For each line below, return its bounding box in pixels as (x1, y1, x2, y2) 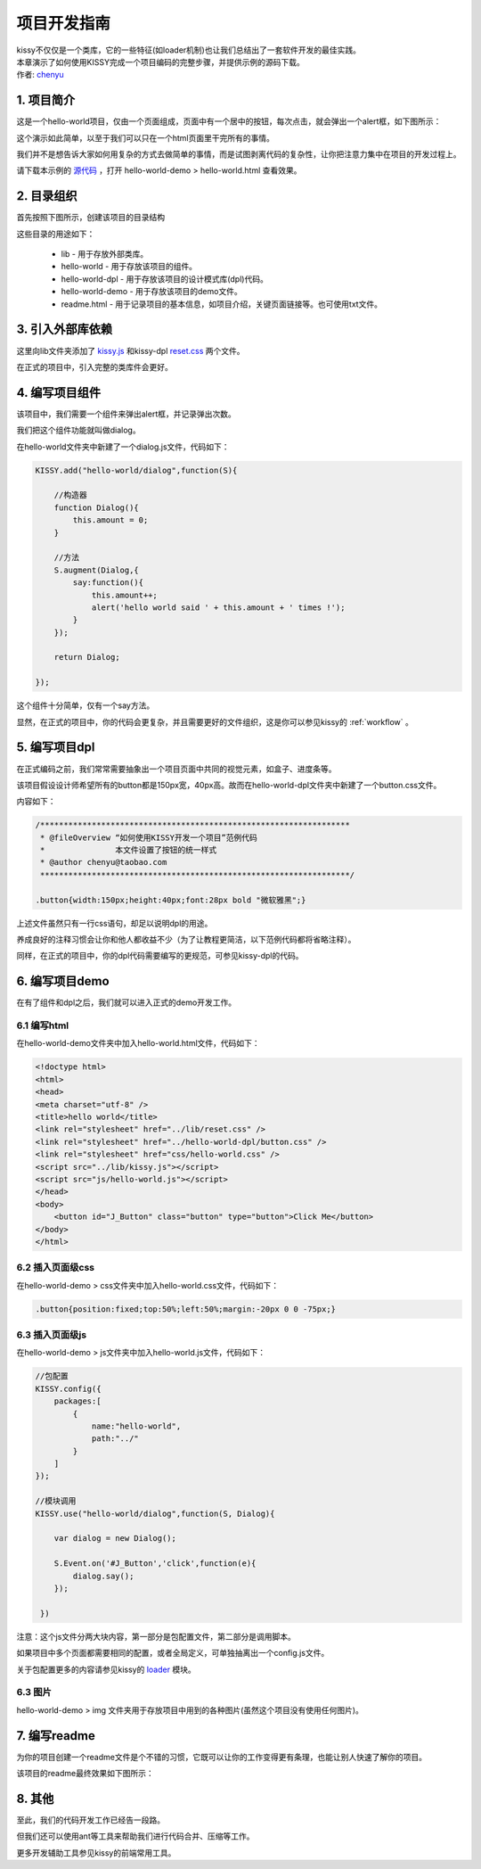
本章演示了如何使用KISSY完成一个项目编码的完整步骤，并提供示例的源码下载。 (16, 56, 305, 67)
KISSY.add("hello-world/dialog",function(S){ (35, 465, 238, 475)
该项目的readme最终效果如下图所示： (16, 1767, 155, 1778)
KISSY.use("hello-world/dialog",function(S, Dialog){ (35, 1508, 275, 1519)
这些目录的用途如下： (16, 228, 95, 239)
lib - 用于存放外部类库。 (61, 249, 149, 259)
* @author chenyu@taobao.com (40, 857, 167, 868)
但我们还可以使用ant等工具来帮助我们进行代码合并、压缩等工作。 (16, 1831, 255, 1841)
